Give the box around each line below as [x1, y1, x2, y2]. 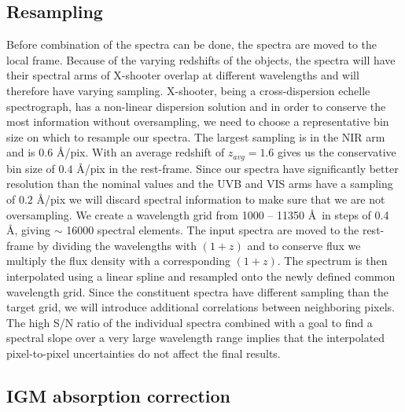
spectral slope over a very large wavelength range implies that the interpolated [6, 329, 385, 346]
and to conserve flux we [247, 237, 361, 253]
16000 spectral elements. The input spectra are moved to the [66, 222, 359, 238]
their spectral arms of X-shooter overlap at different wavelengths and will [6, 67, 359, 83]
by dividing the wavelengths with [37, 237, 197, 253]
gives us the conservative [278, 144, 396, 160]
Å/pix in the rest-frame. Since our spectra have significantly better [76, 160, 399, 176]
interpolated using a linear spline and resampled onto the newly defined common [6, 267, 396, 284]
